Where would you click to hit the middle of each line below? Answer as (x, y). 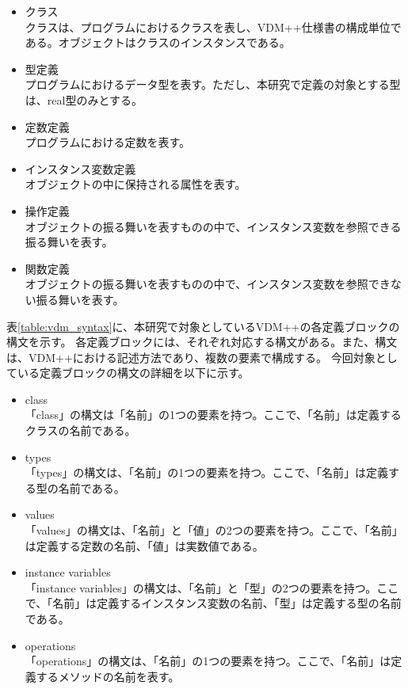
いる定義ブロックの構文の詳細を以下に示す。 (133, 373)
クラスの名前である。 (80, 430)
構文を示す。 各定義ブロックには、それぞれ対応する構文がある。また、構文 (202, 342)
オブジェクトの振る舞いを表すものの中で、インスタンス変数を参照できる (213, 226)
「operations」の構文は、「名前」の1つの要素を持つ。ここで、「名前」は (208, 661)
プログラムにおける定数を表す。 (107, 142)
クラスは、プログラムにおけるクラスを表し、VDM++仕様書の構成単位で (213, 27)
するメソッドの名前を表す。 (108, 676)
